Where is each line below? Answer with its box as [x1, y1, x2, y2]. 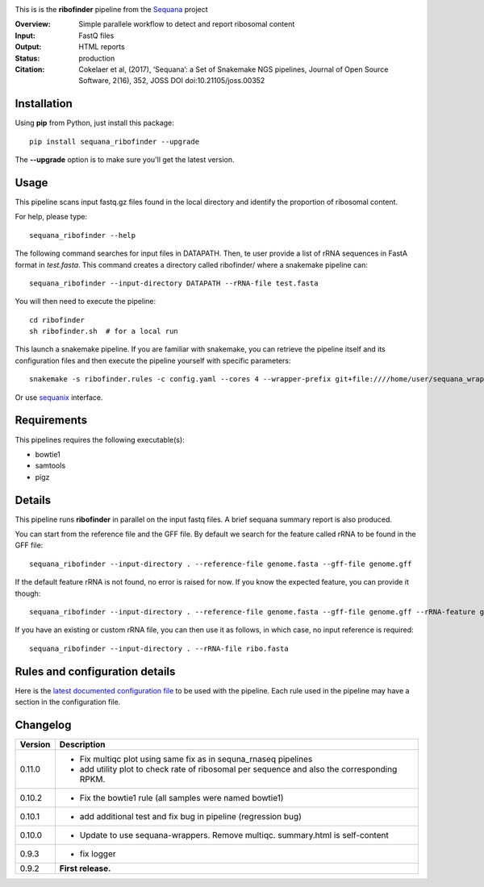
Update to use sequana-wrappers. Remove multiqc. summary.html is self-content [79, 829, 389, 840]
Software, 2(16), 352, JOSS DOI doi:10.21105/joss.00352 [78, 76, 265, 85]
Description [59, 739, 106, 750]
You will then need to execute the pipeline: [15, 297, 156, 306]
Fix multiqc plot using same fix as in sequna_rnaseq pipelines [79, 753, 313, 764]
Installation [15, 97, 73, 110]
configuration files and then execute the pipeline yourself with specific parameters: [15, 356, 291, 365]
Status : [15, 53, 40, 63]
